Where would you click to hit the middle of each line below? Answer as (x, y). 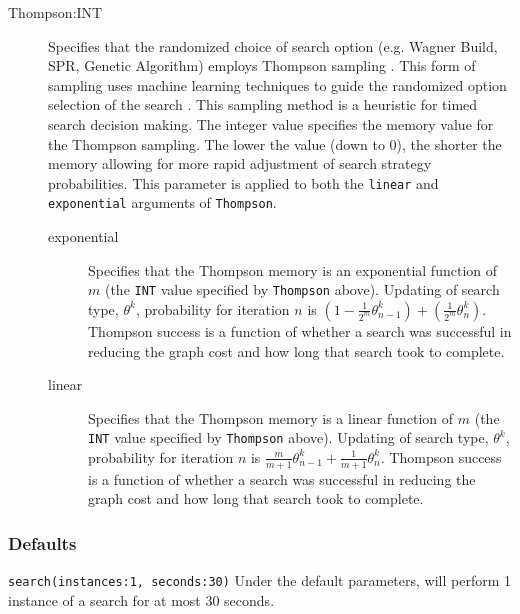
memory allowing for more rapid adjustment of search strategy (240, 163)
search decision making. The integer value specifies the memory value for (271, 123)
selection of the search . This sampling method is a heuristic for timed (263, 104)
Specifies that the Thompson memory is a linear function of (271, 417)
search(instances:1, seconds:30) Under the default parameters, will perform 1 (259, 580)
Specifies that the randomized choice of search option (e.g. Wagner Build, (273, 45)
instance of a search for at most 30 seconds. (141, 599)
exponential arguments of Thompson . (162, 202)
